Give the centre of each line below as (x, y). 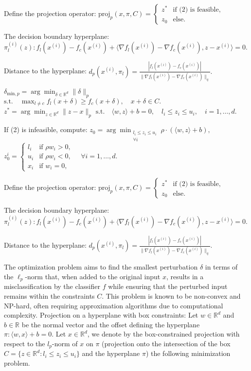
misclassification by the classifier (52, 286)
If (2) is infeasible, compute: (46, 129)
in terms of (221, 267)
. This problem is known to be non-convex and (171, 295)
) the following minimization (188, 353)
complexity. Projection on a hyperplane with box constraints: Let (101, 315)
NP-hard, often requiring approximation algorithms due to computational (114, 305)
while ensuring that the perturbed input (168, 286)
